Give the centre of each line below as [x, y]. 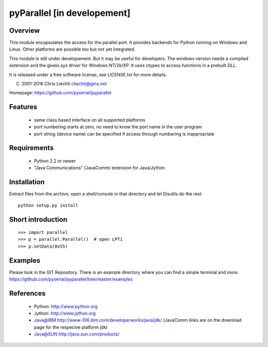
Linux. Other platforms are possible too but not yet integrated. [72, 49]
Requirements [32, 148]
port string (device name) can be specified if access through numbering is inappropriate [124, 134]
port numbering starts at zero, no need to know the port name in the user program [118, 127]
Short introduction [38, 219]
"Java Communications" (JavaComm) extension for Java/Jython [100, 168]
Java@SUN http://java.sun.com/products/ [77, 334]
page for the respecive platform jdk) [71, 327]
